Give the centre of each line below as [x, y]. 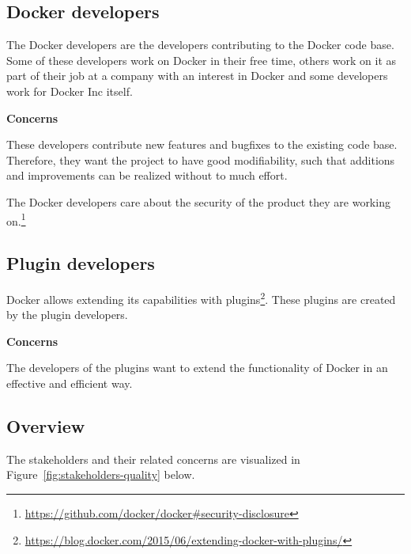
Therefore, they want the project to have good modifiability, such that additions [201, 159]
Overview [46, 426]
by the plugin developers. [67, 315]
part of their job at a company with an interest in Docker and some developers [197, 76]
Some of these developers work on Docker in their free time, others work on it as [202, 60]
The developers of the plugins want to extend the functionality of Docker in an [197, 368]
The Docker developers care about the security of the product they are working [198, 201]
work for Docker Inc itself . [70, 91]
